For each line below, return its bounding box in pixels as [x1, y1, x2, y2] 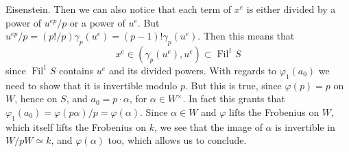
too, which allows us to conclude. [108, 133, 247, 147]
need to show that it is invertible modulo [5, 78, 178, 92]
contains [58, 63, 94, 77]
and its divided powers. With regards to [108, 63, 277, 77]
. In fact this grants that [182, 91, 285, 106]
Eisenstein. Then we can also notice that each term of [5, 2, 232, 16]
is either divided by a [246, 2, 336, 16]
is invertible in [275, 119, 335, 134]
